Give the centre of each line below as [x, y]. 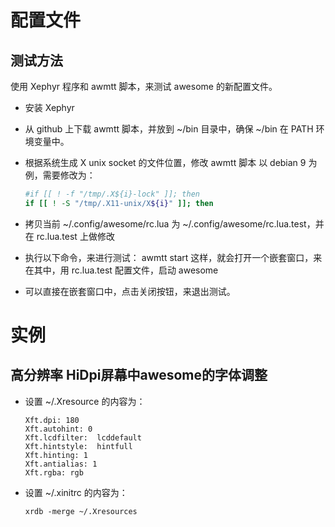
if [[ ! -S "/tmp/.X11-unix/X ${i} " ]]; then [119, 203]
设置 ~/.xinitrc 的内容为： [76, 492]
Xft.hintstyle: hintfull [78, 446]
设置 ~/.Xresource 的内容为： [85, 401]
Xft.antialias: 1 [61, 464]
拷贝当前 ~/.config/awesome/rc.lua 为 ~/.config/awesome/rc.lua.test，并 [174, 223]
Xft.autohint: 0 [58, 429]
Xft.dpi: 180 [52, 420]
